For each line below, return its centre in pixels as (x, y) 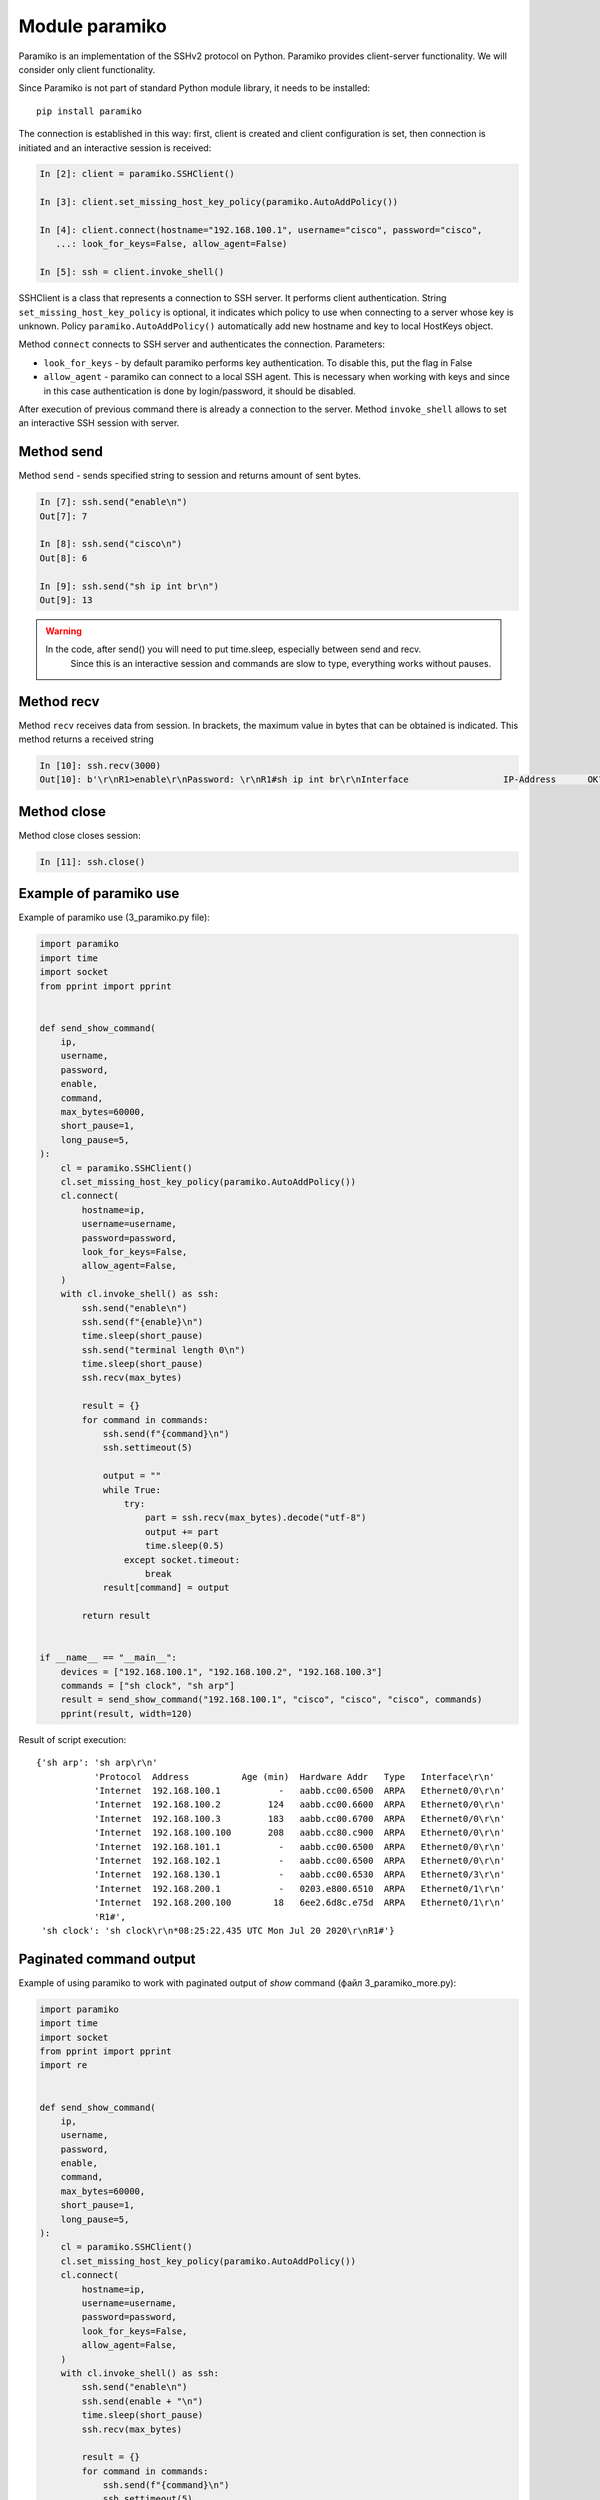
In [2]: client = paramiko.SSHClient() (137, 174)
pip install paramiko (89, 111)
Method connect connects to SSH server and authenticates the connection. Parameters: (201, 344)
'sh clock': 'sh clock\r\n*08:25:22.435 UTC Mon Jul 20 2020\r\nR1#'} (218, 1930)
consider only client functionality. (87, 69)
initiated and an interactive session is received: (115, 147)
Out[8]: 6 (63, 558)
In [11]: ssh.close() (92, 861)
